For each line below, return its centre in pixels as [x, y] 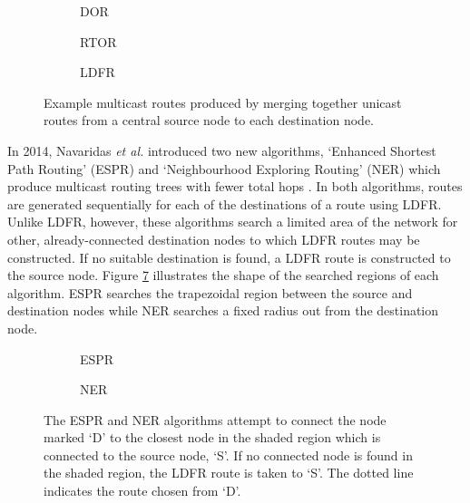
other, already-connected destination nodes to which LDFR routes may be [214, 239]
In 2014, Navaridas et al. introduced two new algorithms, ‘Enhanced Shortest [222, 150]
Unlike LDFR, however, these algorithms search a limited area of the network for [233, 222]
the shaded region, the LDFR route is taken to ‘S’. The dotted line [229, 473]
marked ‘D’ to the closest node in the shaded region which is [212, 437]
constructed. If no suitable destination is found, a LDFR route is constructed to [229, 257]
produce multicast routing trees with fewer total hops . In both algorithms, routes [235, 186]
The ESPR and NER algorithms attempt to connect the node [215, 419]
